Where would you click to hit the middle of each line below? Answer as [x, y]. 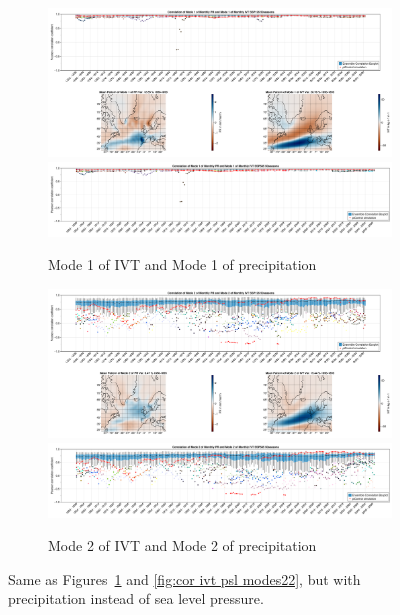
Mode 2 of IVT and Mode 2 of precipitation [182, 545]
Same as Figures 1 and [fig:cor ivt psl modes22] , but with [184, 578]
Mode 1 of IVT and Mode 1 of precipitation [182, 264]
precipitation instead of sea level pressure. [136, 598]
